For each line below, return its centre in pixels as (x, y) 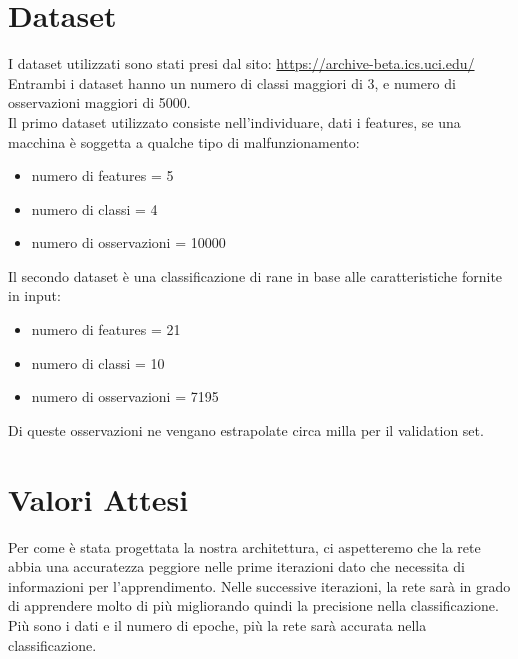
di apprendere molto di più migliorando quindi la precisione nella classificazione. (253, 605)
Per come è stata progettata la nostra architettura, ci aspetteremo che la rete (244, 546)
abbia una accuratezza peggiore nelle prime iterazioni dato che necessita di (236, 566)
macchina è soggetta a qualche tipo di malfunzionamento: (184, 141)
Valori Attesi (98, 498)
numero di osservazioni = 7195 (125, 396)
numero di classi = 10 (98, 362)
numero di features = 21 (106, 329)
